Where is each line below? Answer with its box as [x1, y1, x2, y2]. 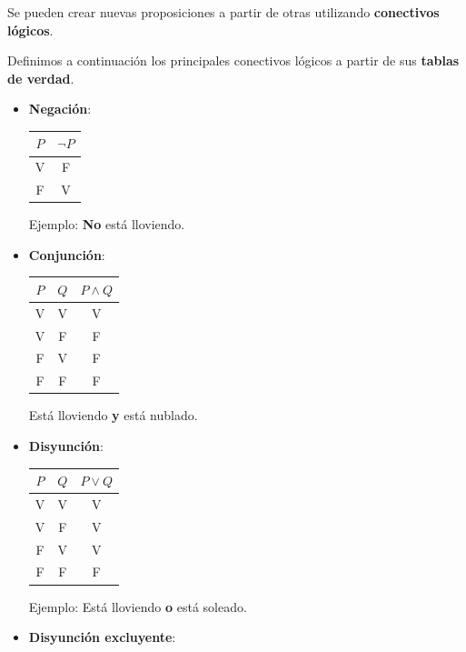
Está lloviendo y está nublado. [28, 406, 198, 425]
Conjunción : [28, 245, 105, 264]
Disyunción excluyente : [28, 627, 176, 647]
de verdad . [7, 68, 74, 87]
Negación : [28, 99, 92, 118]
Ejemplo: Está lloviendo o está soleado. [28, 597, 247, 616]
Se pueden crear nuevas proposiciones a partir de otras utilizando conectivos [7, 3, 440, 21]
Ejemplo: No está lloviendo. [28, 215, 185, 234]
